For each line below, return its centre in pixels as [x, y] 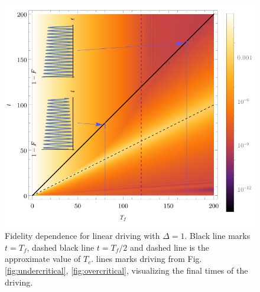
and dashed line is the [169, 247]
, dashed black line [61, 247]
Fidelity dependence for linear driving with [82, 236]
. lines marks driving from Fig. [147, 259]
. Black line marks [217, 236]
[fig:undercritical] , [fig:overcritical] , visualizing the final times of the [126, 270]
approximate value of [43, 259]
